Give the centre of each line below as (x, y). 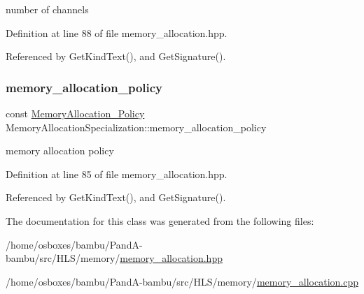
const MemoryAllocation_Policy (75, 113)
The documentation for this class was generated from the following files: (160, 220)
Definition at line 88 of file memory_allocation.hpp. (117, 32)
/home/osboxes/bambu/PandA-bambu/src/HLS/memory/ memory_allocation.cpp (182, 281)
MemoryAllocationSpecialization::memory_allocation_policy (136, 127)
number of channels (47, 9)
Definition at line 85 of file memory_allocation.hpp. (117, 174)
